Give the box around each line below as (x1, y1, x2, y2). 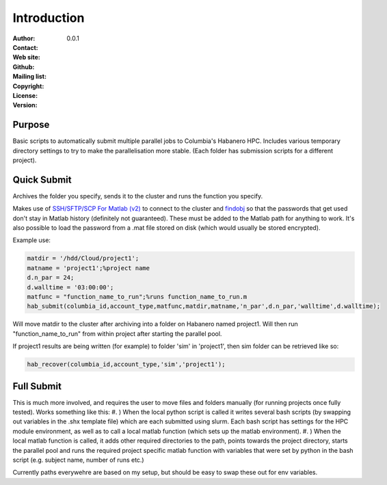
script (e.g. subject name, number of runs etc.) (12, 456, 144, 464)
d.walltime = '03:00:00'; (27, 283, 114, 291)
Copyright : (12, 82, 44, 90)
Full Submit (12, 380, 62, 392)
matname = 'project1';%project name (27, 264, 150, 272)
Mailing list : (12, 73, 47, 81)
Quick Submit (12, 174, 72, 185)
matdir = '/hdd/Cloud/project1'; (27, 254, 139, 263)
